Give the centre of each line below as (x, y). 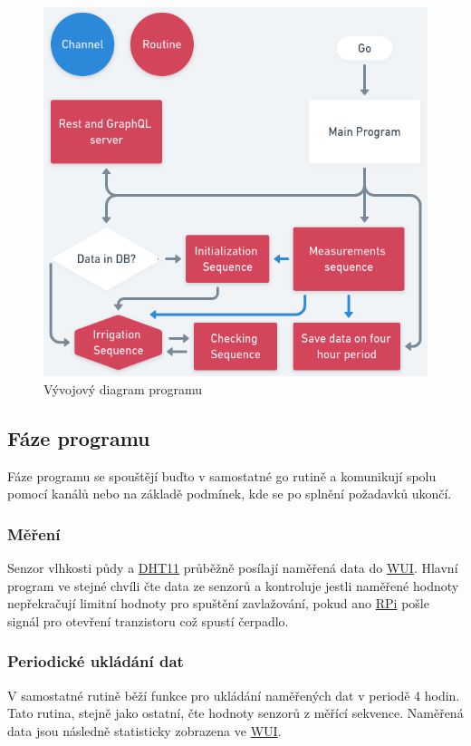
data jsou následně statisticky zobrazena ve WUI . (144, 730)
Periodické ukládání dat (96, 661)
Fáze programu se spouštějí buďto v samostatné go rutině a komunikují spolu (222, 475)
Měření (34, 533)
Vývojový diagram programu (123, 388)
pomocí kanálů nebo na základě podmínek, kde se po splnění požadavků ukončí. (230, 494)
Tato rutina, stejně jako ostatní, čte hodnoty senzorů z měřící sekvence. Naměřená (235, 713)
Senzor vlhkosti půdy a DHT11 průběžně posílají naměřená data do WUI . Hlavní (233, 567)
